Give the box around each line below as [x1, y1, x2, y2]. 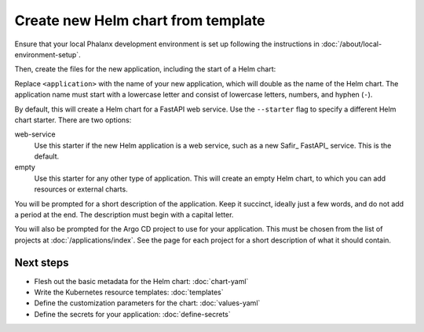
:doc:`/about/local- [320, 39, 382, 49]
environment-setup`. [14, 49, 82, 59]
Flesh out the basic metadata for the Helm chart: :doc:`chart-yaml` [34, 276, 249, 286]
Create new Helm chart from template [14, 12, 266, 29]
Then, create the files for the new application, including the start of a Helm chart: [14, 64, 276, 74]
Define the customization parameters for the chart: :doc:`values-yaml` [34, 298, 261, 308]
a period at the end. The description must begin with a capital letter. [14, 210, 234, 220]
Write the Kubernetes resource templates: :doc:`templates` [34, 287, 224, 297]
